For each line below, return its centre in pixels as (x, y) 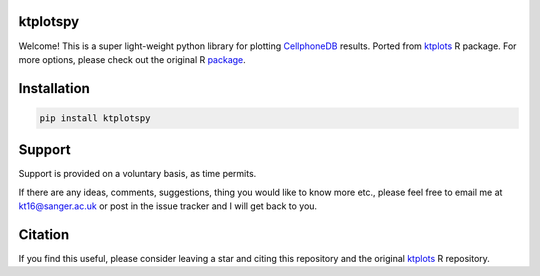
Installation (54, 88)
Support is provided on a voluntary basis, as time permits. (137, 174)
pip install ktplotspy (95, 118)
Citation (44, 234)
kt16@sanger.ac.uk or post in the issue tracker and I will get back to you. (168, 206)
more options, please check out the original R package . (132, 59)
